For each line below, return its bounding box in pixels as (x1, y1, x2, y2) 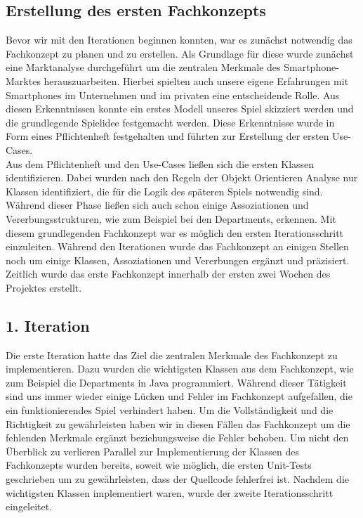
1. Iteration (6, 314, 90, 336)
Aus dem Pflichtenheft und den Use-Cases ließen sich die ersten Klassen (6, 156, 315, 171)
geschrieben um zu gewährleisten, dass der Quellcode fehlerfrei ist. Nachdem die (6, 472, 349, 486)
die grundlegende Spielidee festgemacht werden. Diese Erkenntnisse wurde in (6, 115, 335, 129)
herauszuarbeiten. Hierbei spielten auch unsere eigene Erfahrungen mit (44, 73, 349, 88)
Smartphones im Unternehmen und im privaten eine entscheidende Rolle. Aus (6, 87, 340, 102)
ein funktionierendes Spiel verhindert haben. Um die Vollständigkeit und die (6, 403, 334, 417)
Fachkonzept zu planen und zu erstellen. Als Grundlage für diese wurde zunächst (6, 46, 354, 60)
